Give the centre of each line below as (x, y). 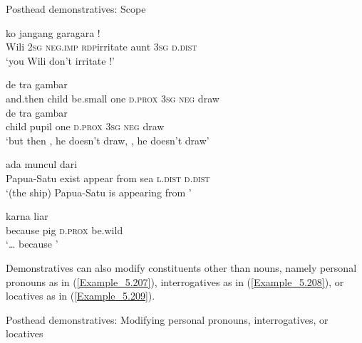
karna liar (27, 216)
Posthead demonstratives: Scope (76, 9)
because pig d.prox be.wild (64, 229)
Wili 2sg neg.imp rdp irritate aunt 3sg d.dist (102, 47)
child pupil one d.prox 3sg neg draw (85, 126)
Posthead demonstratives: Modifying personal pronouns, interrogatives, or (167, 319)
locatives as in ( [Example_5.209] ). (81, 296)
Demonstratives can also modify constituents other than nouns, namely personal (181, 267)
